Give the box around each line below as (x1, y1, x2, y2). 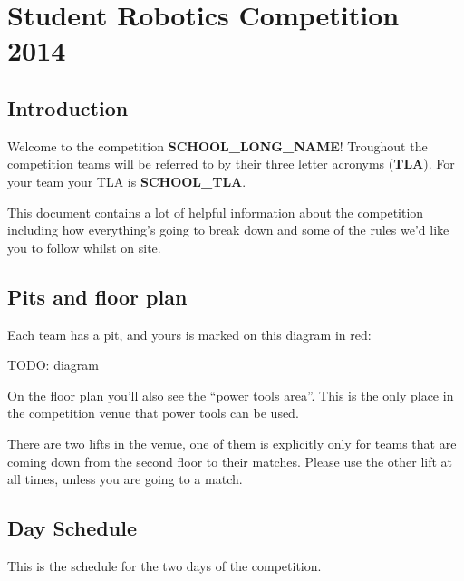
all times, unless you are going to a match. (7, 470, 243, 489)
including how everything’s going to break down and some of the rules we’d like (7, 220, 449, 239)
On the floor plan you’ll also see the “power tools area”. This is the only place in (7, 385, 454, 404)
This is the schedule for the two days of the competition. (7, 556, 322, 575)
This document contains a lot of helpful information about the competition (7, 202, 424, 221)
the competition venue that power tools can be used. (7, 403, 299, 422)
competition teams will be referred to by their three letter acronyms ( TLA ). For (7, 154, 455, 173)
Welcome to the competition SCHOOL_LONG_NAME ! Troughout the (7, 136, 428, 155)
